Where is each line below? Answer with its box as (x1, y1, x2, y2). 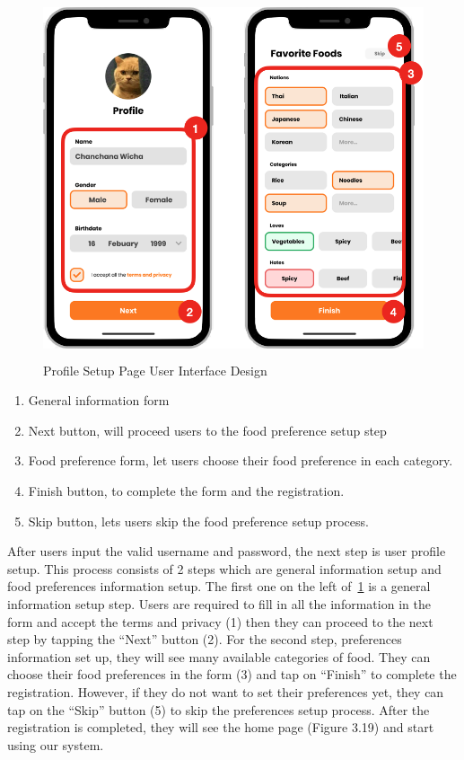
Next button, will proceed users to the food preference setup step (28, 420, 387, 439)
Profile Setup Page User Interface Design (43, 360, 267, 379)
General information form (28, 391, 170, 410)
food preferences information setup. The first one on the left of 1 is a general (7, 577, 431, 596)
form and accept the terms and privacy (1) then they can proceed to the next (7, 612, 433, 631)
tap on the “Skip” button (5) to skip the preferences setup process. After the (7, 700, 430, 719)
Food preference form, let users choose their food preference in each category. (28, 451, 453, 470)
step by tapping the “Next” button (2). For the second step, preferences (7, 630, 402, 649)
